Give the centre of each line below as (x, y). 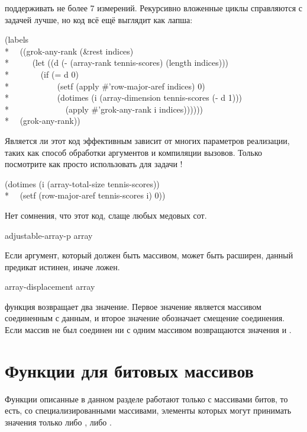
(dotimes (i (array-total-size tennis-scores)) (82, 183)
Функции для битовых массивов (129, 370)
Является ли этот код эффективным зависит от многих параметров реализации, (147, 140)
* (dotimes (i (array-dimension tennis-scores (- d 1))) (124, 97)
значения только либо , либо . (58, 422)
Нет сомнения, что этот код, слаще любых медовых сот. (106, 215)
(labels (17, 39)
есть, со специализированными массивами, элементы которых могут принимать (148, 410)
